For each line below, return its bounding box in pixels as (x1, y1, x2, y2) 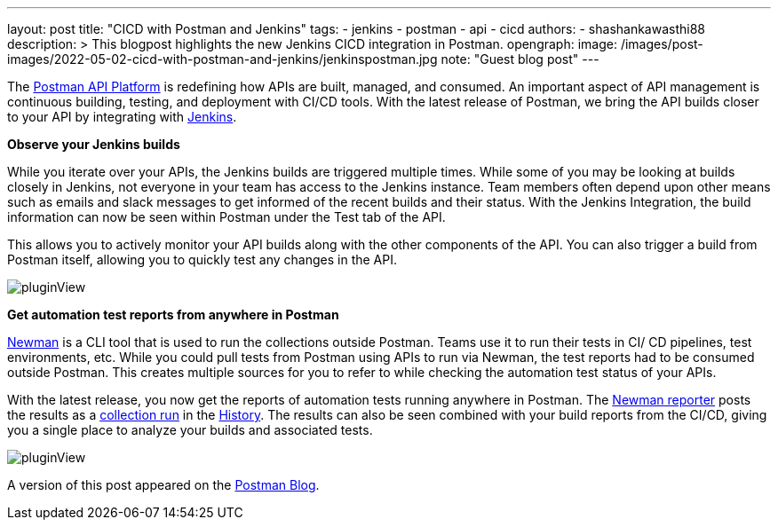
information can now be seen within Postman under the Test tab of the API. (7, 209, 446, 224)
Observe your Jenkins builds (7, 137, 180, 152)
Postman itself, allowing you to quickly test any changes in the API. (7, 252, 397, 267)
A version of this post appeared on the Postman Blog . (7, 477, 320, 492)
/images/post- (620, 36, 703, 51)
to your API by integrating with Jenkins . (7, 109, 237, 124)
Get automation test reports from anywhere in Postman (7, 307, 339, 322)
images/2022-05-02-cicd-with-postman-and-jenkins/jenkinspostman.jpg (7, 51, 438, 67)
